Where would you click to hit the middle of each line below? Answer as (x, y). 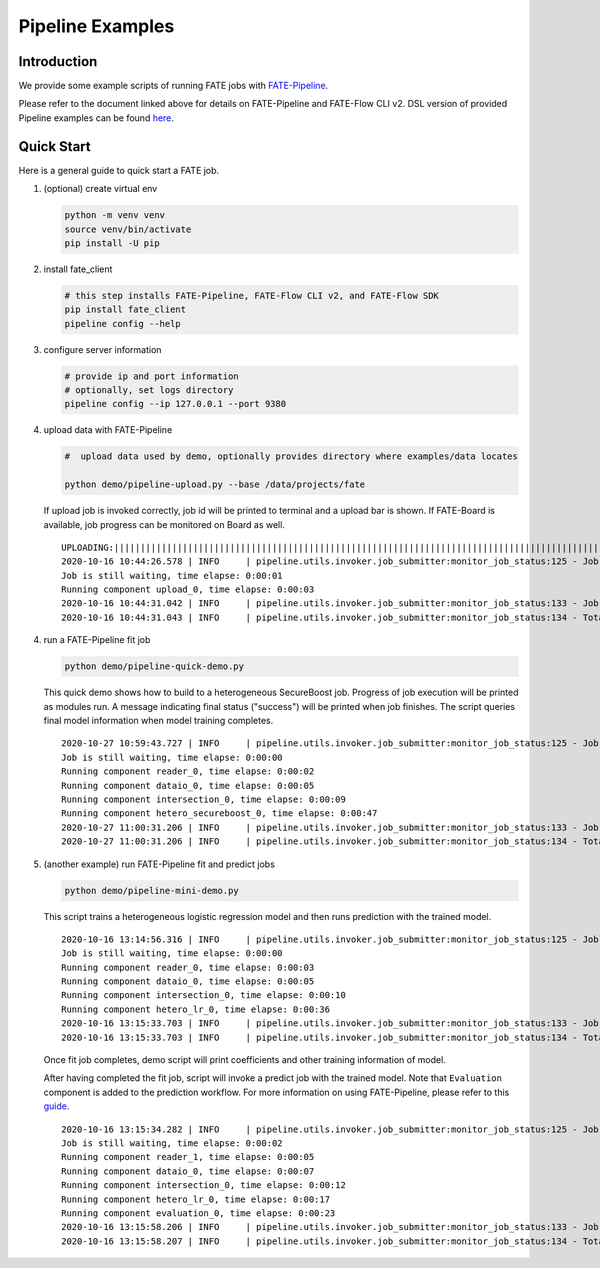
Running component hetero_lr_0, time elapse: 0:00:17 (195, 1199)
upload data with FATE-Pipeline (108, 430)
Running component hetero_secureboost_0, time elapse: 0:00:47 (219, 813)
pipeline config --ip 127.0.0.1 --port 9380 (175, 404)
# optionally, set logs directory (149, 390)
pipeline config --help (123, 323)
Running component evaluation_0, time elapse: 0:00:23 (198, 1213)
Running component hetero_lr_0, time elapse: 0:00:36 (195, 1009)
